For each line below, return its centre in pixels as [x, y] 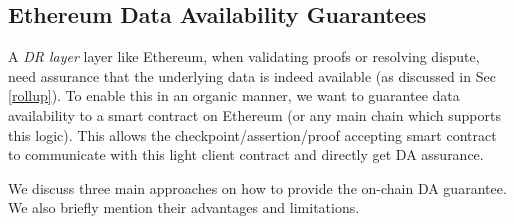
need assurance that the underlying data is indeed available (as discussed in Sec [252, 75]
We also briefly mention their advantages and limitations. [184, 207]
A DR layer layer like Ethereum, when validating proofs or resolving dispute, [244, 56]
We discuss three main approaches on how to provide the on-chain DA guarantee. [257, 187]
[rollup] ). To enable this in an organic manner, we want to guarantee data [234, 95]
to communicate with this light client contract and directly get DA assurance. [246, 154]
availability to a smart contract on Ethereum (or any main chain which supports [254, 114]
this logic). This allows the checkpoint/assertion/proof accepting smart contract [252, 134]
